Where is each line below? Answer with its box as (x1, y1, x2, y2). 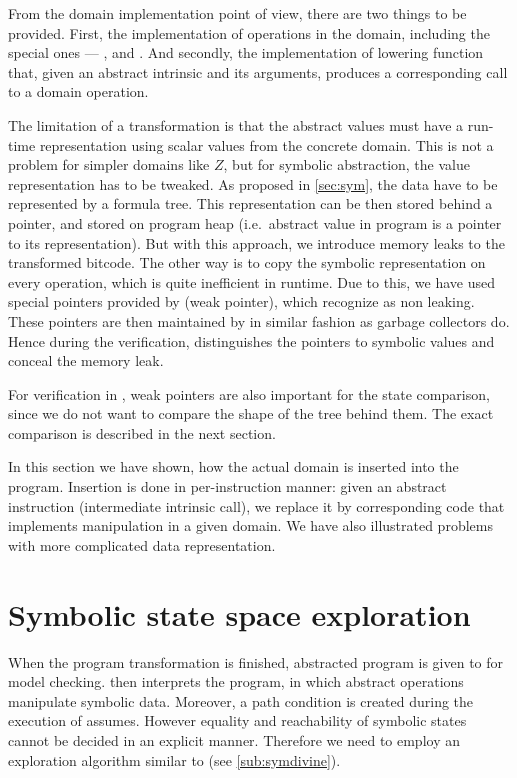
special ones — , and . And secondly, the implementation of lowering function (8, 42, 484, 63)
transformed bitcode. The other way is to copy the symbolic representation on (8, 252, 486, 273)
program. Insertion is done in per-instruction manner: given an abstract (8, 476, 447, 497)
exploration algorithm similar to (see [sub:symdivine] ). (8, 749, 341, 770)
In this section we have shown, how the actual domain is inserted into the (8, 456, 459, 477)
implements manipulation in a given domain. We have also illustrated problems (8, 515, 493, 536)
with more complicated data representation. (8, 534, 276, 555)
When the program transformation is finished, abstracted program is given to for (8, 651, 504, 672)
